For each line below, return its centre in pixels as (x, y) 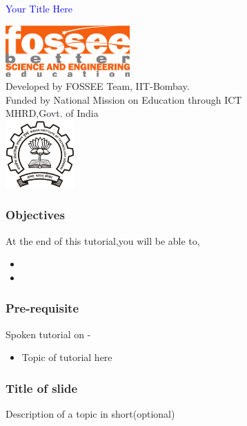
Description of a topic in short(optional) (90, 414)
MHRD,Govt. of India (52, 113)
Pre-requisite (42, 308)
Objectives (35, 215)
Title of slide (42, 388)
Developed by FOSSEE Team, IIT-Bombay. (98, 86)
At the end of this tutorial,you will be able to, (103, 240)
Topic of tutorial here (67, 357)
